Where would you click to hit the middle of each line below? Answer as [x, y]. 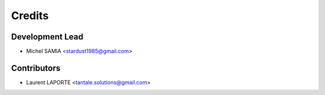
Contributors [36, 68]
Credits [30, 16]
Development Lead [47, 37]
